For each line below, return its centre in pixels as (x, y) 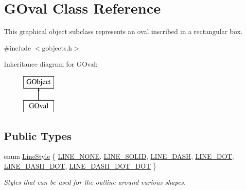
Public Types (38, 136)
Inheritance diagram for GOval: (51, 64)
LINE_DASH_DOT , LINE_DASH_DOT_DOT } (80, 165)
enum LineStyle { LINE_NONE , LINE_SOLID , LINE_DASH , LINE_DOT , (119, 156)
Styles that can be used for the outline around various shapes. (95, 182)
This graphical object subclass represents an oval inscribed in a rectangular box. (123, 31)
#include (18, 47)
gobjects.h (57, 47)
